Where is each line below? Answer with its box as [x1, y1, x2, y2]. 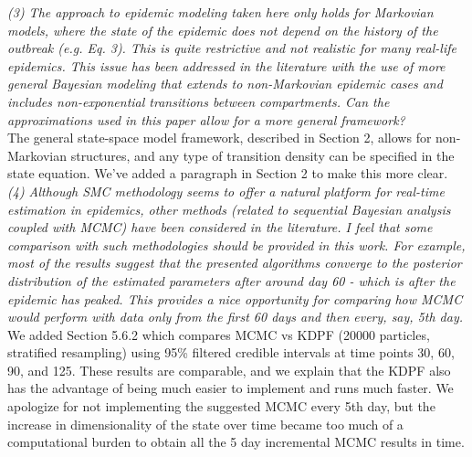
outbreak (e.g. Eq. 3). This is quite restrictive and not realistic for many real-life [7, 38, 456, 58]
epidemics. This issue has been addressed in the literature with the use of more [7, 56, 446, 75]
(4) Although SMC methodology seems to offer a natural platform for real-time [7, 181, 445, 200]
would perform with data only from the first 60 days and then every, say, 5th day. [7, 307, 464, 326]
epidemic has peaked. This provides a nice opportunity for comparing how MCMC [7, 289, 463, 308]
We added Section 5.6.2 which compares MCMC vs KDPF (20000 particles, [7, 324, 430, 344]
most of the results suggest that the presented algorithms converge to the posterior [7, 253, 462, 272]
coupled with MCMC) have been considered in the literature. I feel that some [7, 218, 433, 237]
